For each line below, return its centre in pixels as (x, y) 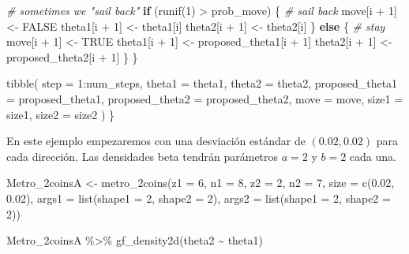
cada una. (373, 156)
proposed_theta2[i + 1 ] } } (72, 56)
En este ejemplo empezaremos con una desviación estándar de (156, 141)
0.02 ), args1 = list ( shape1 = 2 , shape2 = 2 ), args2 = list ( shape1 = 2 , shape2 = (199, 198)
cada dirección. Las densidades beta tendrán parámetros (143, 156)
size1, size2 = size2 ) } (61, 114)
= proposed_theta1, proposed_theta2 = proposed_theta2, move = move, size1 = (205, 98)
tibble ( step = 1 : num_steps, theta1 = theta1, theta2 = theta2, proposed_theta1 (202, 83)
